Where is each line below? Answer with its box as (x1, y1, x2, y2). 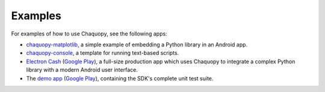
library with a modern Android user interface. (26, 66, 138, 73)
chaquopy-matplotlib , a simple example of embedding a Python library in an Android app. (26, 41, 248, 48)
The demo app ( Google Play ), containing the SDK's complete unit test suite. (26, 75, 214, 82)
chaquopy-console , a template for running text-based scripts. (26, 49, 179, 57)
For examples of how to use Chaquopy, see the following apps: (11, 30, 168, 37)
